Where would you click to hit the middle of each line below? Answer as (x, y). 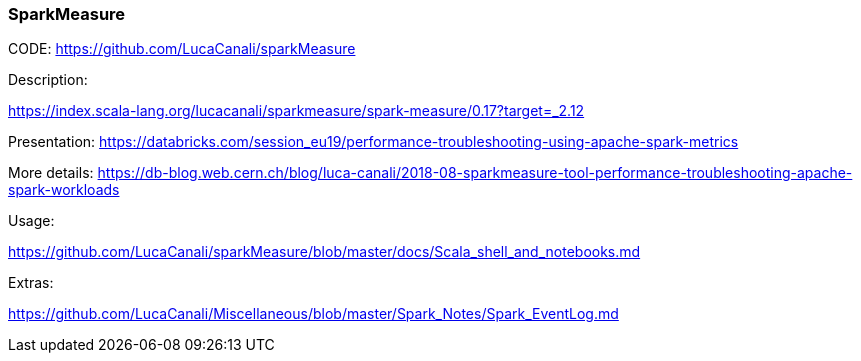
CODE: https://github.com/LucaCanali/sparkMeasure (182, 49)
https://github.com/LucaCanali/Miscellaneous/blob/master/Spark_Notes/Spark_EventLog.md (313, 314)
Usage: (31, 221)
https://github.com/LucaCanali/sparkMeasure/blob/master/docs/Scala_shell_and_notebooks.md (324, 252)
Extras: (31, 283)
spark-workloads (64, 190)
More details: (51, 173)
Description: (48, 80)
